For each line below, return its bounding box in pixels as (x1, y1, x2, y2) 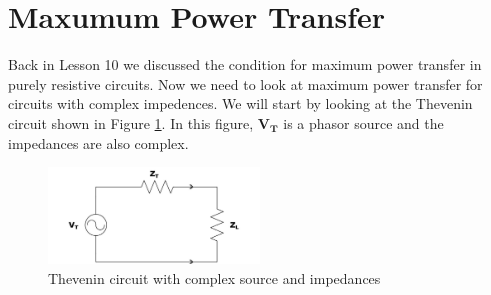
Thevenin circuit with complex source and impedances (48, 267, 381, 288)
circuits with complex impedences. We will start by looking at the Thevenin (8, 93, 473, 114)
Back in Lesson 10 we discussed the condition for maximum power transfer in (8, 54, 482, 75)
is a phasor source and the (283, 112, 444, 133)
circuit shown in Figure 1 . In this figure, (8, 112, 254, 133)
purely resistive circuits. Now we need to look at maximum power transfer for (8, 73, 483, 94)
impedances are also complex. (8, 132, 189, 153)
